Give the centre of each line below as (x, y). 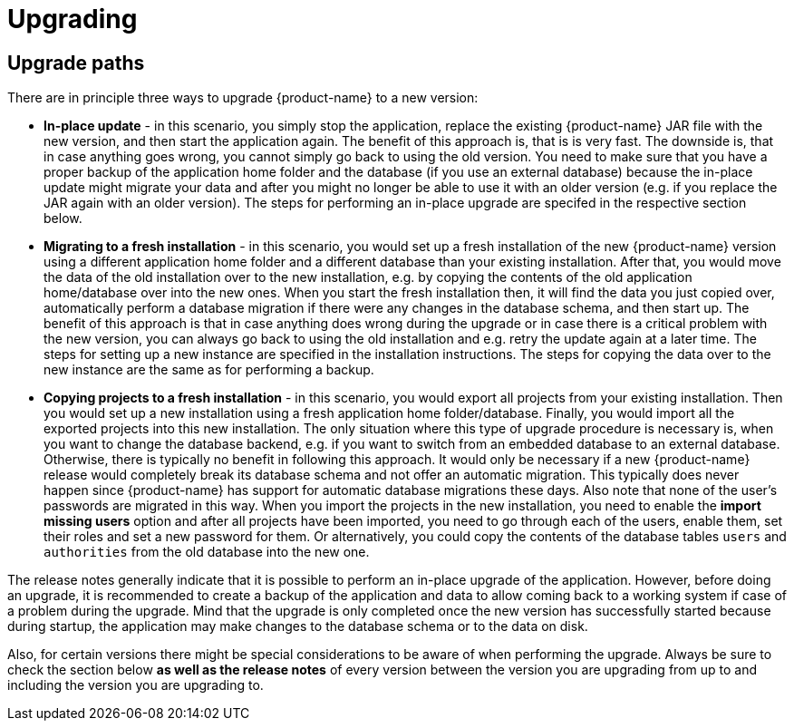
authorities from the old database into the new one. (207, 552)
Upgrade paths (76, 63)
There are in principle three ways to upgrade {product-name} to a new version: (243, 98)
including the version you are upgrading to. (136, 685)
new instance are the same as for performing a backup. (209, 370)
